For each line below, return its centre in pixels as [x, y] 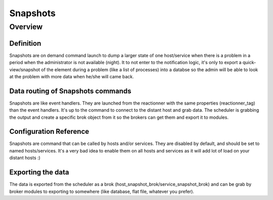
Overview [26, 27]
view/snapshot [25, 69]
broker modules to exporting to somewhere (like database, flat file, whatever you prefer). [102, 191]
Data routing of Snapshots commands [70, 91]
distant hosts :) [25, 158]
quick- [249, 63]
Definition [25, 43]
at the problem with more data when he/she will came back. [72, 76]
